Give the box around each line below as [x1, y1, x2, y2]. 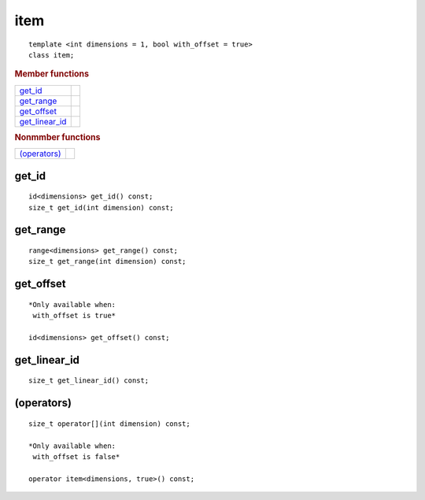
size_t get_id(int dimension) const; [28, 203, 175, 212]
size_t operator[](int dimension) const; [28, 419, 190, 428]
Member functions [14, 69, 90, 80]
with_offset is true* [32, 311, 116, 320]
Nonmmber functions [14, 131, 101, 143]
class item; [28, 50, 75, 59]
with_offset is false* [32, 453, 120, 461]
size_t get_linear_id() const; [28, 376, 150, 385]
